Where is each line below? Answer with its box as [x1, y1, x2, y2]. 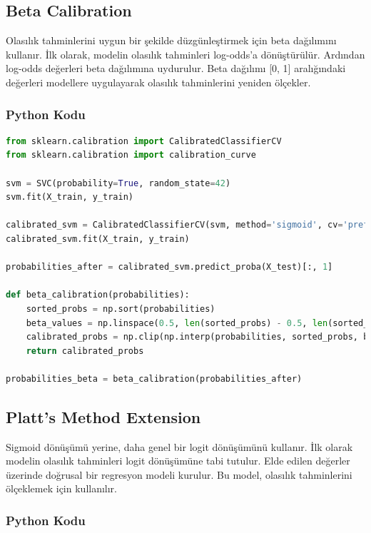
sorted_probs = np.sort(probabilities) [26, 303, 215, 314]
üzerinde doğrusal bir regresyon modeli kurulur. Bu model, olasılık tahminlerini [6, 467, 352, 482]
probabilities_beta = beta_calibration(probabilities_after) [6, 373, 303, 384]
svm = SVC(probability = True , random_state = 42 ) [6, 178, 231, 188]
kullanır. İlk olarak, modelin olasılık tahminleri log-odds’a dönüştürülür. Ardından [6, 46, 365, 61]
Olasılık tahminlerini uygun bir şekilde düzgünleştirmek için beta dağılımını [6, 33, 337, 48]
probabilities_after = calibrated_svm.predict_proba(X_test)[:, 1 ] [6, 262, 333, 273]
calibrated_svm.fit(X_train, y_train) [6, 233, 190, 244]
